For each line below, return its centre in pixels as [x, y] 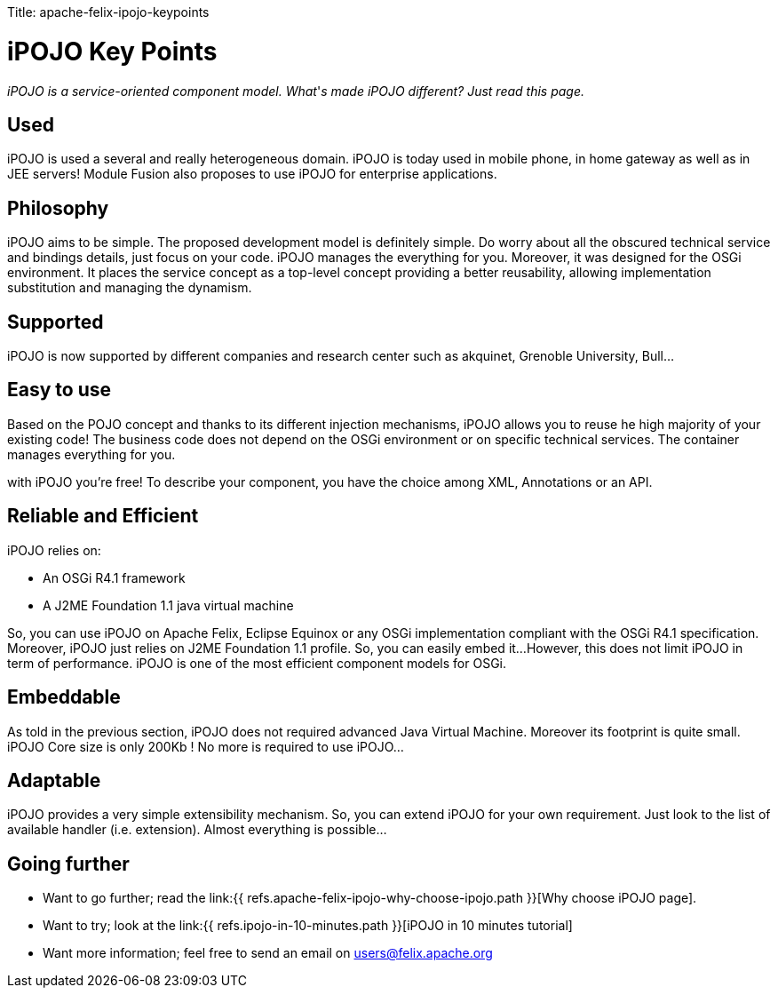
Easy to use [60, 390]
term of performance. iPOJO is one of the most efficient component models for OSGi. [257, 663]
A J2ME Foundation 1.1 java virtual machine [168, 605]
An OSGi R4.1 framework [114, 577]
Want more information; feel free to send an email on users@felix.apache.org [268, 953]
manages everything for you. [91, 454]
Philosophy [58, 208]
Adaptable [54, 780]
